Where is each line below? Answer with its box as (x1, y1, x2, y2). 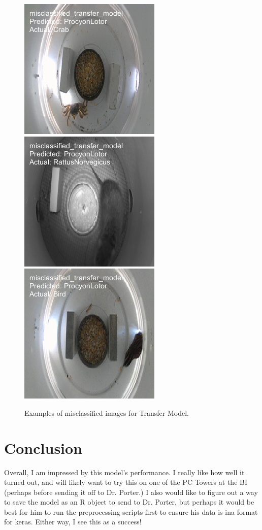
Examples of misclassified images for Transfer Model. (24, 407, 189, 418)
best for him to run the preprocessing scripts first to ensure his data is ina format (4, 506, 258, 517)
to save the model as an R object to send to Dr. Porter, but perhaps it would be (4, 496, 254, 507)
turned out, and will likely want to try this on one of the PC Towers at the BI (4, 477, 247, 487)
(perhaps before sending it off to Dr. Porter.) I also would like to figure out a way (4, 486, 258, 497)
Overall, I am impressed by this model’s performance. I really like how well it (4, 467, 245, 477)
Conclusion (4, 437, 83, 458)
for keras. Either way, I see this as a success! (4, 516, 142, 527)
